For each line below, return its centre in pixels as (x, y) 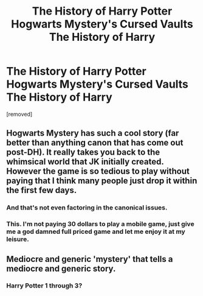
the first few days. (42, 190)
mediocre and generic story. (61, 268)
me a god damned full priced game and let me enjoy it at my (96, 231)
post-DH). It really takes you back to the (83, 153)
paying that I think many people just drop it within (102, 181)
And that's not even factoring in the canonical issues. (87, 208)
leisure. (18, 239)
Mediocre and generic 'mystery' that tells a (90, 259)
